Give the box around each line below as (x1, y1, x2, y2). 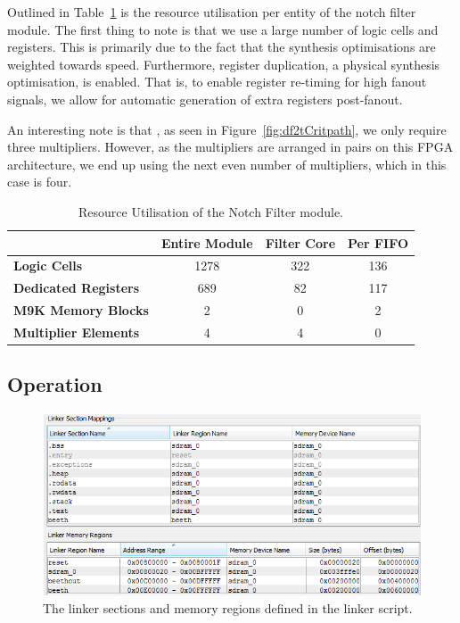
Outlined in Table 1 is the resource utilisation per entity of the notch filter (7, 3, 416, 21)
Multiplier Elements (13, 322, 140, 341)
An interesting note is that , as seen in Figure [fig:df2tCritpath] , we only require (7, 120, 447, 138)
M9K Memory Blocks (13, 301, 149, 320)
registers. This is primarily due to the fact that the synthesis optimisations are (7, 37, 436, 56)
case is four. (7, 172, 72, 191)
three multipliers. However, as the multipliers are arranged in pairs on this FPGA (7, 137, 454, 156)
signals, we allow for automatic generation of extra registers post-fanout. (7, 89, 403, 108)
